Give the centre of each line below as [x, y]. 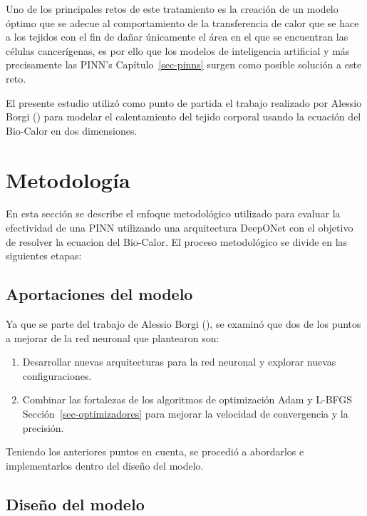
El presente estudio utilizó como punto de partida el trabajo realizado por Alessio [184, 102]
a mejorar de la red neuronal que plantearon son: [113, 337]
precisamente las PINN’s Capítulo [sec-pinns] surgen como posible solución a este [184, 64]
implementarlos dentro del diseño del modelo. [105, 465]
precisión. [43, 427]
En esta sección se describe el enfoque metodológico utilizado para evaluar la [173, 213]
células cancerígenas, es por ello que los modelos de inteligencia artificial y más [178, 50]
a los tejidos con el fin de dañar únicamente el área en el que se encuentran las [177, 37]
